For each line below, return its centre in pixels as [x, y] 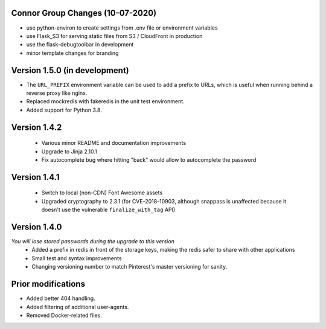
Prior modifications [48, 284]
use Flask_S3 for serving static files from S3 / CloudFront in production [114, 36]
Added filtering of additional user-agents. [78, 307]
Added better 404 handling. [61, 298]
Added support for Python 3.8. [64, 110]
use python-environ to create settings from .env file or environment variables [122, 28]
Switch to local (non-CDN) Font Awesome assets [102, 193]
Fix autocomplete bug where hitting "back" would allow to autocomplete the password [149, 159]
